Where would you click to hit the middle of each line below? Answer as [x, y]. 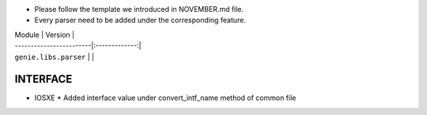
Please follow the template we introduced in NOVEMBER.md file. [139, 9]
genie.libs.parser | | [55, 57]
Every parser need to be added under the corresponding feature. [140, 20]
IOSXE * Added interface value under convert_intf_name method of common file [165, 98]
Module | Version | [45, 35]
